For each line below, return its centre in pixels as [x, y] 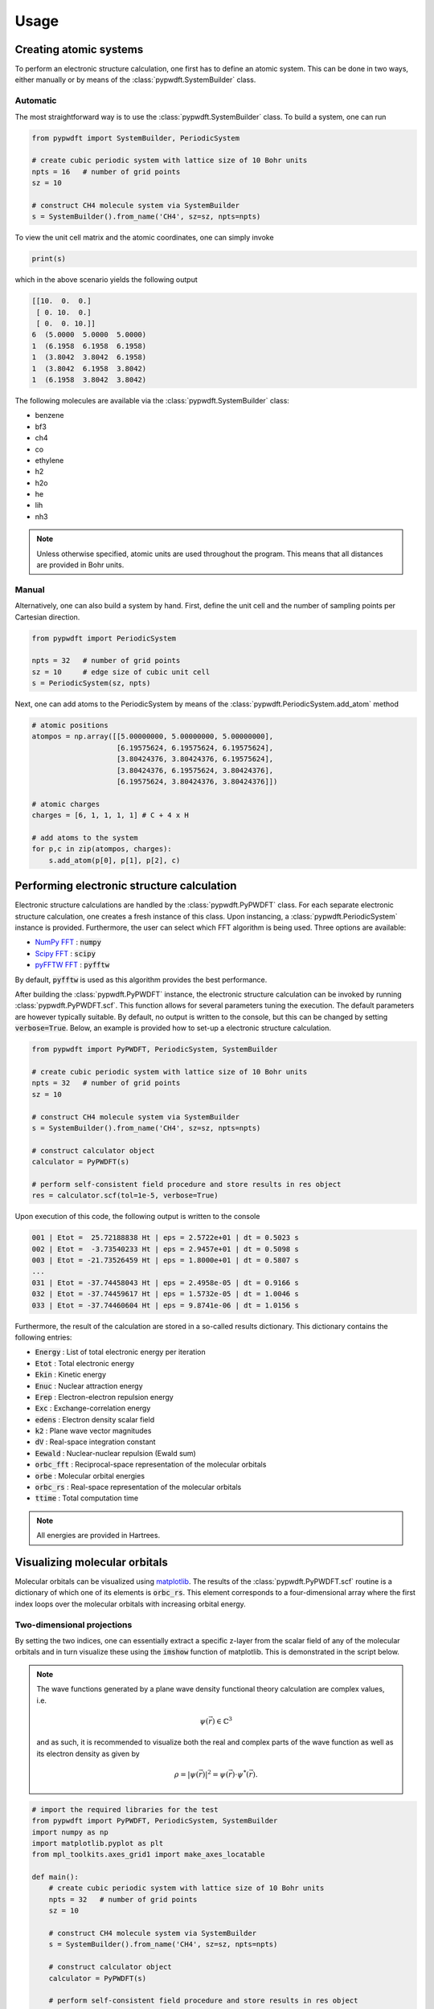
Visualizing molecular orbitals [92, 1562]
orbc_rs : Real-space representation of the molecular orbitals [138, 1487]
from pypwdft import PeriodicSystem [104, 638]
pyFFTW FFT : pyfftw [72, 965]
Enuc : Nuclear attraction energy [89, 1385]
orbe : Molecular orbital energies [90, 1475]
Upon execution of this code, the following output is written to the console [137, 1217]
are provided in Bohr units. [80, 565]
